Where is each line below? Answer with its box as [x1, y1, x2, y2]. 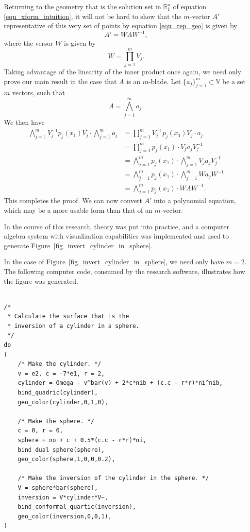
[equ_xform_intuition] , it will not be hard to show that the [4, 11, 182, 21]
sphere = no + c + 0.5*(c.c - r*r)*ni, [17, 437, 147, 444]
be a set [222, 76, 246, 86]
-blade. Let [149, 76, 181, 86]
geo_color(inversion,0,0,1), [17, 513, 112, 520]
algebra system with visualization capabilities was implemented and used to [4, 231, 229, 241]
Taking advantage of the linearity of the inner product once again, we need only [4, 67, 241, 76]
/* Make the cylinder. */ [17, 360, 101, 368]
